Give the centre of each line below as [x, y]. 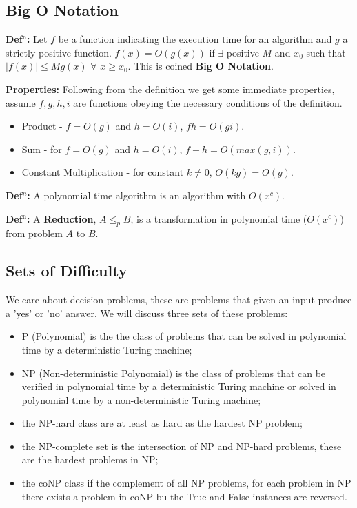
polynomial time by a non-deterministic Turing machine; [141, 399]
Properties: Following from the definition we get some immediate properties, [170, 89]
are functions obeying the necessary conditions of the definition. [208, 102]
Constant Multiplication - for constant [103, 172]
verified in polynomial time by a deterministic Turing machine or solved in [179, 386]
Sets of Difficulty [67, 271]
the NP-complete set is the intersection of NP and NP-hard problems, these [182, 446]
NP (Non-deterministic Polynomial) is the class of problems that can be [174, 373]
